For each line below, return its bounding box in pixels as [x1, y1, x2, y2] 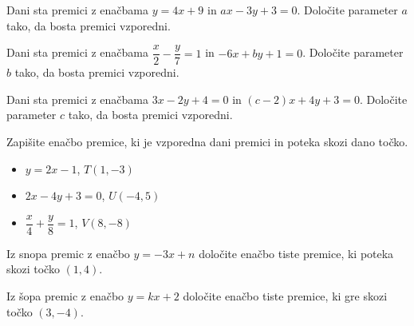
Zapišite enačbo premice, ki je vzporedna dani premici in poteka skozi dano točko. [6, 133, 408, 150]
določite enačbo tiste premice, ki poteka [199, 245, 394, 261]
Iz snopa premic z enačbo [6, 245, 130, 261]
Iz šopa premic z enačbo [6, 288, 124, 304]
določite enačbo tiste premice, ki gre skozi [183, 288, 388, 304]
